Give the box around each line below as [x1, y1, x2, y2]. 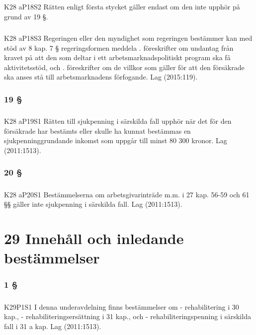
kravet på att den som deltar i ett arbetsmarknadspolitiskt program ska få [4, 52, 231, 63]
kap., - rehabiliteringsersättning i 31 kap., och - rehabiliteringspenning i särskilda [4, 311, 251, 322]
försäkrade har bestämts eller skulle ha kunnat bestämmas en [4, 125, 191, 136]
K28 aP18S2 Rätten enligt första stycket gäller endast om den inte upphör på [4, 1, 240, 12]
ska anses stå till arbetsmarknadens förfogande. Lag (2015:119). [4, 72, 198, 82]
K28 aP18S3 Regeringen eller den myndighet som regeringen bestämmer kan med [4, 32, 253, 43]
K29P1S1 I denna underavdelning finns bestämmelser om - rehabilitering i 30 [4, 301, 239, 312]
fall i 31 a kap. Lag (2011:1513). [4, 321, 101, 331]
